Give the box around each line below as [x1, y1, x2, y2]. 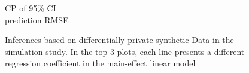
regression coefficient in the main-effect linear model [5, 57, 196, 69]
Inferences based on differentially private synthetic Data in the [5, 34, 234, 46]
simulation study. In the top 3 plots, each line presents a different [5, 45, 245, 57]
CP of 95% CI [5, 2, 56, 14]
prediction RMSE [5, 13, 69, 26]
